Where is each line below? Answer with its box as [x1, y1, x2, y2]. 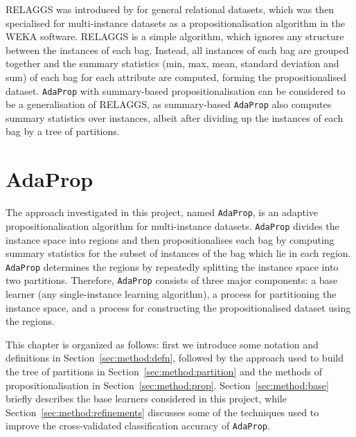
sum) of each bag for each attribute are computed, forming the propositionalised [6, 69, 346, 84]
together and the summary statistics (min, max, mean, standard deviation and [6, 56, 339, 71]
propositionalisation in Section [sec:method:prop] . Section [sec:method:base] [6, 377, 329, 392]
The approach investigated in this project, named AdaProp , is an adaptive [6, 205, 319, 220]
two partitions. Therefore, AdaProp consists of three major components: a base [6, 273, 338, 287]
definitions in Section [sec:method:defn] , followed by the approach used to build [6, 350, 344, 365]
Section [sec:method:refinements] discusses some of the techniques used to [6, 404, 319, 419]
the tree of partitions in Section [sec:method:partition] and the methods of [6, 364, 322, 378]
